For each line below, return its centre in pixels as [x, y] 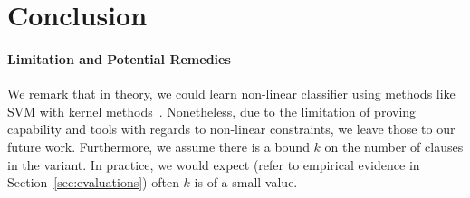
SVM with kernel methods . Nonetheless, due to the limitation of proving [212, 111]
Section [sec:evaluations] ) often [93, 182]
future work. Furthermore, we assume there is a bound [158, 146]
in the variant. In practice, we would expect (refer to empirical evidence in [214, 164]
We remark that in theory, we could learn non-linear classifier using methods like [231, 94]
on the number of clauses [394, 146]
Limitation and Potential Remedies [119, 58]
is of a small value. [246, 182]
